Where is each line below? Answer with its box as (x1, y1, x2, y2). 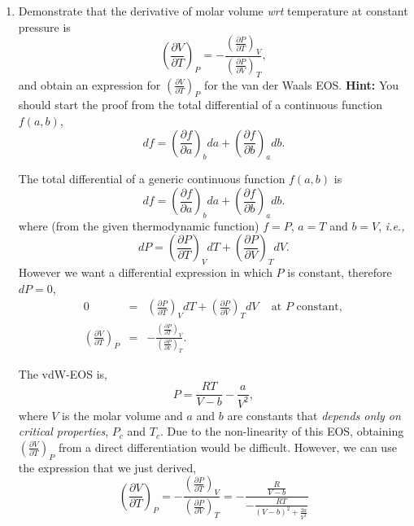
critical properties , (18, 423, 109, 440)
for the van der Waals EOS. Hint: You (204, 76, 399, 93)
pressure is (18, 18, 71, 35)
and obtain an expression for (18, 76, 161, 93)
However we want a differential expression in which (18, 264, 272, 281)
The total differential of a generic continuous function (18, 170, 285, 187)
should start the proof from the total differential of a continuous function (18, 96, 383, 113)
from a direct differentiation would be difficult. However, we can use (58, 438, 397, 455)
